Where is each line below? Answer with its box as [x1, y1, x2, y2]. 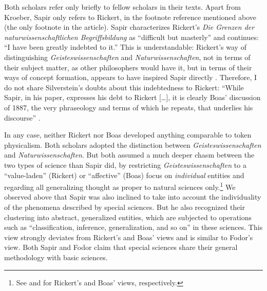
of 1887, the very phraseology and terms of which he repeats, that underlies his [4, 102, 253, 112]
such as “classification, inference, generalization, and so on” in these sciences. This [4, 222, 263, 232]
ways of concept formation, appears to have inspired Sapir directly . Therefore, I [4, 72, 257, 83]
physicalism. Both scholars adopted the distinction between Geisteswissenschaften [4, 139, 261, 150]
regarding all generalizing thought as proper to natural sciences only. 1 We [4, 180, 236, 192]
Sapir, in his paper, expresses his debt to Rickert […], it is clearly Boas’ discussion [4, 92, 261, 103]
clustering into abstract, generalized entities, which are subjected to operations [4, 211, 252, 222]
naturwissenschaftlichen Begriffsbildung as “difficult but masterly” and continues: [4, 31, 259, 42]
